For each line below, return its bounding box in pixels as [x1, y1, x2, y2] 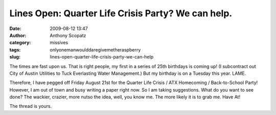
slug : [9, 54, 20, 60]
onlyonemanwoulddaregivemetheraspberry [50, 46, 141, 53]
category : [9, 40, 31, 46]
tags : [9, 46, 21, 53]
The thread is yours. [9, 103, 52, 109]
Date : [9, 25, 21, 32]
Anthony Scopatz [50, 32, 86, 38]
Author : [9, 32, 27, 38]
